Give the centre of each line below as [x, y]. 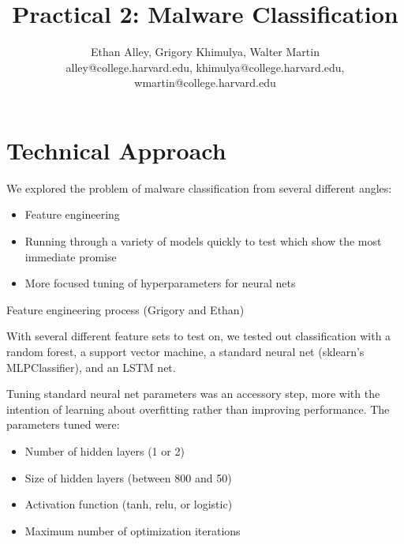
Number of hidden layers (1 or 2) [105, 450]
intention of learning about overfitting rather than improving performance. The [198, 409]
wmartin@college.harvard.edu [205, 83]
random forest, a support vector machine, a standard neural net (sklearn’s [185, 351]
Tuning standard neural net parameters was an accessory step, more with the [193, 394]
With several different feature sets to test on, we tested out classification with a [199, 336]
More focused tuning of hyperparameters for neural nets [160, 283]
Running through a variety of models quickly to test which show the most [203, 241]
